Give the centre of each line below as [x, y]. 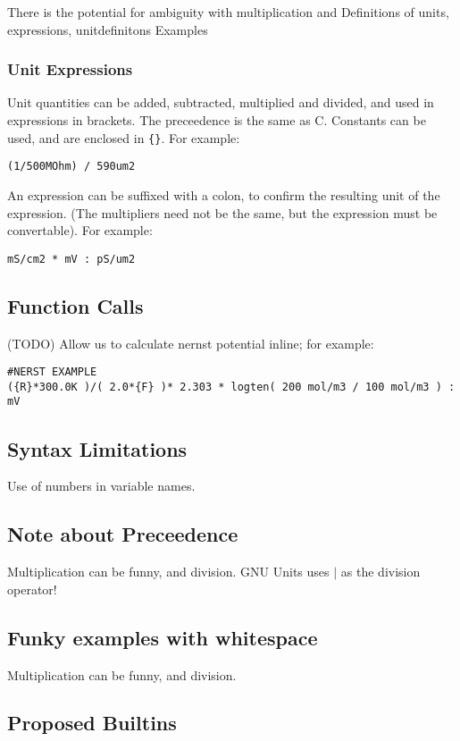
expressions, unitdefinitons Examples [108, 29]
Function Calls [75, 305]
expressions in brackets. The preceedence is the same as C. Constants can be [217, 120]
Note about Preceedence [123, 534]
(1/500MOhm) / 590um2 [71, 167]
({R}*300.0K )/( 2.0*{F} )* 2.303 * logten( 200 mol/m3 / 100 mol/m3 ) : [231, 387]
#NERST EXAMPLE [52, 372]
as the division [381, 572]
